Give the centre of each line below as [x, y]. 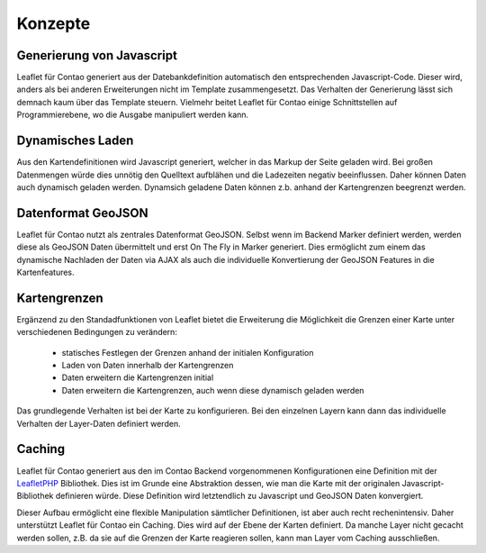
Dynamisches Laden [75, 141]
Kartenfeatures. [46, 272]
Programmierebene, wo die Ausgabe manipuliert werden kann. [133, 115]
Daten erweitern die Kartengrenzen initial [138, 377]
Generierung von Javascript [97, 55]
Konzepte [54, 23]
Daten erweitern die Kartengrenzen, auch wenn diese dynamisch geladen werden [213, 390]
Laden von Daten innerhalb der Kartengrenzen [148, 366]
